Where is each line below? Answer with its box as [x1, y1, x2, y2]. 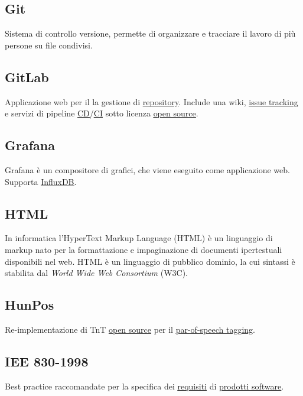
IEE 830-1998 [5, 352, 89, 370]
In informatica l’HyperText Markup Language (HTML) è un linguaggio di [5, 232, 273, 244]
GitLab [5, 67, 49, 86]
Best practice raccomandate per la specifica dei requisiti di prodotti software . [5, 379, 284, 392]
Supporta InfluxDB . [5, 175, 77, 187]
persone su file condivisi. [5, 38, 93, 51]
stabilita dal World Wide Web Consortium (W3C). [5, 267, 188, 279]
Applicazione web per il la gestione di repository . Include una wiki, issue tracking [5, 95, 298, 108]
